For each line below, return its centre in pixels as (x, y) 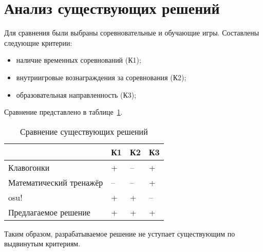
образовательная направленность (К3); (76, 94)
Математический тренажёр (56, 182)
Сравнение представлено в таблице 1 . (63, 112)
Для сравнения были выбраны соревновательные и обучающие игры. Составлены (132, 33)
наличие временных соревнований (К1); (79, 60)
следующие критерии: (38, 42)
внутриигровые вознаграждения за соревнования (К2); (101, 77)
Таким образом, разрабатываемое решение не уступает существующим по (120, 233)
